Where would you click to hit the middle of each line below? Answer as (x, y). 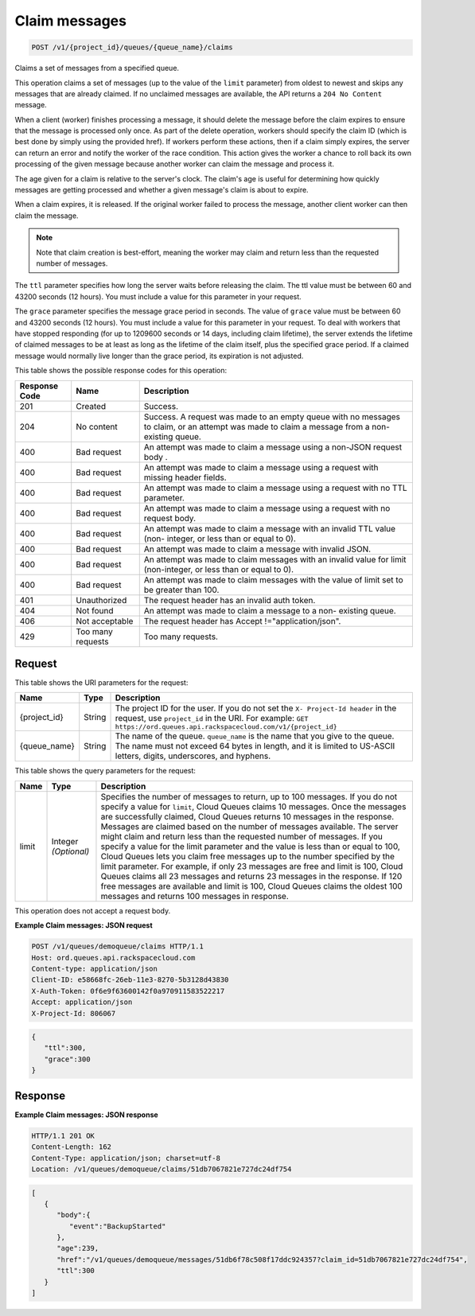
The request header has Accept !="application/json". (242, 621)
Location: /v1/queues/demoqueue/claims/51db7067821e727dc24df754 (162, 1169)
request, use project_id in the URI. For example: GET (212, 718)
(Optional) (70, 851)
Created (91, 406)
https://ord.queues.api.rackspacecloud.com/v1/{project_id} (226, 727)
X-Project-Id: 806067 (74, 1013)
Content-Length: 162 (71, 1147)
